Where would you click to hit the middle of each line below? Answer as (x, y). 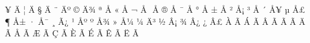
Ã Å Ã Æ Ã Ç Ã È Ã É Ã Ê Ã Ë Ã (72, 33)
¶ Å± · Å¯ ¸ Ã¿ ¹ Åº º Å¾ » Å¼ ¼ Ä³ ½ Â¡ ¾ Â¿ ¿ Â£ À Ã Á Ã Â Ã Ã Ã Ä (155, 21)
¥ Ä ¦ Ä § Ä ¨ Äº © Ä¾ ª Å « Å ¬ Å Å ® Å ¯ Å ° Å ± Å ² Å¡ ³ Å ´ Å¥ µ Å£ (155, 9)
